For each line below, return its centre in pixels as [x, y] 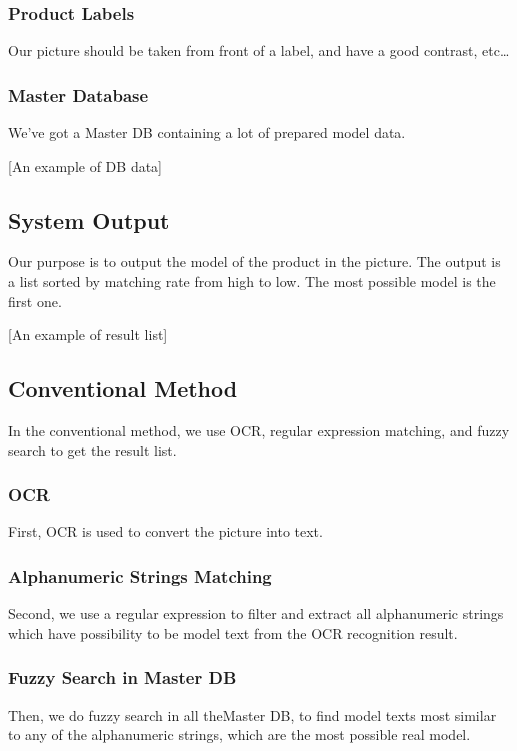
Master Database [78, 94]
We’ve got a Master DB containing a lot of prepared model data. [207, 132]
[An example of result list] [88, 334]
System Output [89, 219]
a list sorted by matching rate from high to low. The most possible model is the [252, 281]
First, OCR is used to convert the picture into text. [165, 531]
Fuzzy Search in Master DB [122, 677]
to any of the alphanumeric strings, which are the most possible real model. [239, 734]
